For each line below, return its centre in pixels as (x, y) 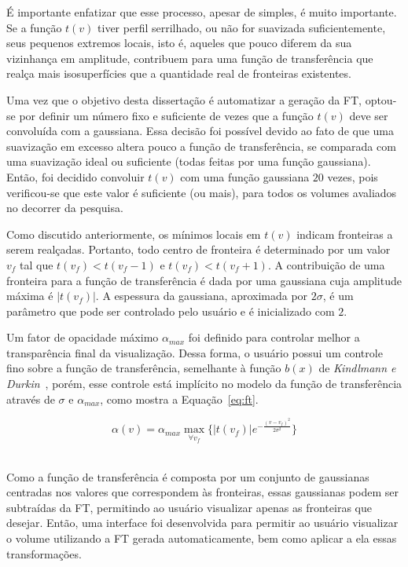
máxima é (30, 296)
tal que (37, 264)
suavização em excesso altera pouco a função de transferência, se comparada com (201, 146)
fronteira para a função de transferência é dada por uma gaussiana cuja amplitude (204, 280)
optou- (381, 99)
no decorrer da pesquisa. (65, 208)
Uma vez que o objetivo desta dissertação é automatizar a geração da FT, (184, 99)
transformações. (44, 553)
